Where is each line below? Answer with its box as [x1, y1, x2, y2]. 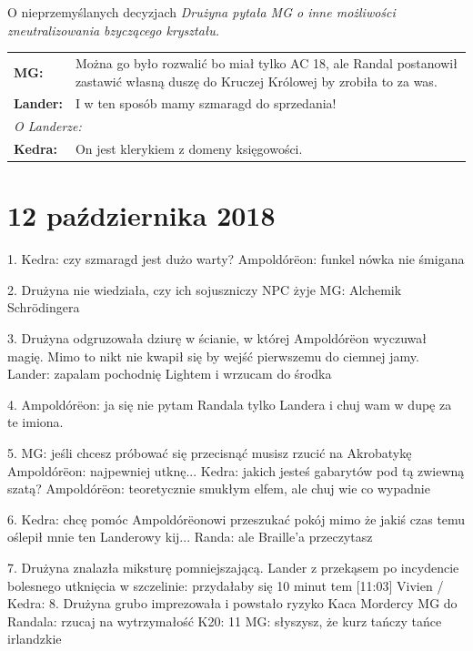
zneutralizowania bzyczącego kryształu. [7, 20, 220, 39]
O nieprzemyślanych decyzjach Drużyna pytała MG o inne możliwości [7, 3, 396, 21]
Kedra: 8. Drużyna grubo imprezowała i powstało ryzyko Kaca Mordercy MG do [7, 594, 458, 613]
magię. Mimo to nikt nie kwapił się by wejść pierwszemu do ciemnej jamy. [7, 346, 419, 365]
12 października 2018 [7, 197, 276, 234]
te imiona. [7, 412, 64, 432]
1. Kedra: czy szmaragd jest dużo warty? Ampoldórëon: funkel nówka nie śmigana [7, 249, 465, 269]
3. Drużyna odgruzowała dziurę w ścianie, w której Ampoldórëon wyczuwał [7, 329, 427, 348]
